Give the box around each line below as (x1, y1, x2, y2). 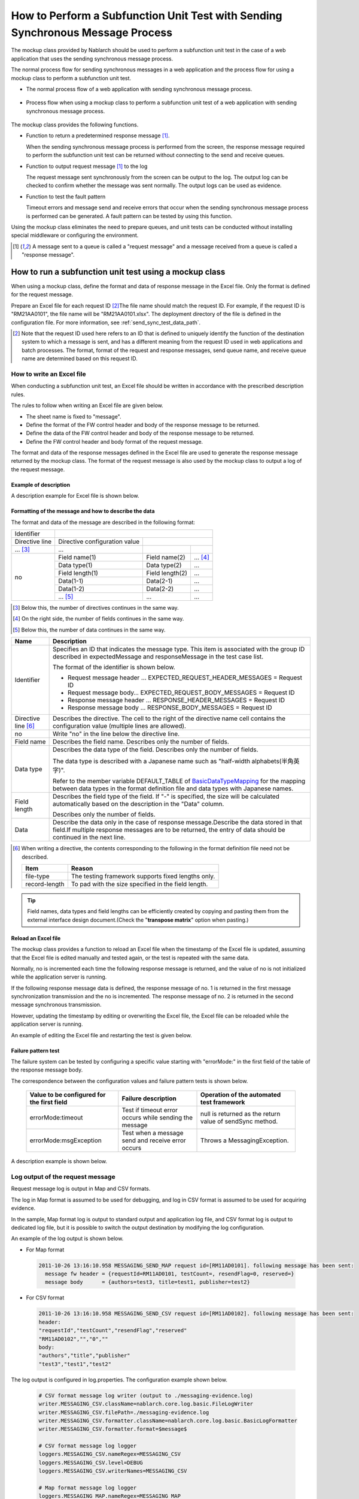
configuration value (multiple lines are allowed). (52, 722, 187, 730)
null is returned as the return (200, 1110, 281, 1118)
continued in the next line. (52, 833, 126, 842)
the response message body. (11, 1066, 83, 1073)
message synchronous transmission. (11, 1001, 102, 1009)
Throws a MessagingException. (200, 1136, 290, 1145)
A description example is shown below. (11, 1158, 108, 1165)
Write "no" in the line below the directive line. (52, 730, 180, 738)
